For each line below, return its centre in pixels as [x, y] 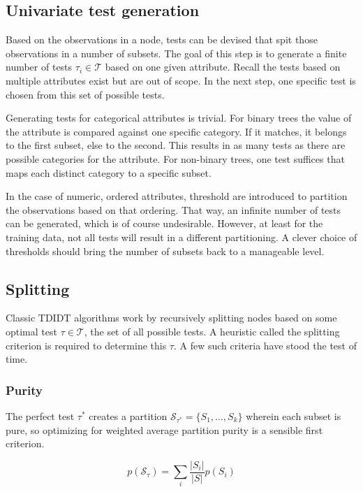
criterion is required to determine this [86, 345]
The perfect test [40, 415]
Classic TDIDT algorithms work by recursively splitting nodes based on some [171, 318]
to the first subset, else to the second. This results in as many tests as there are [176, 145]
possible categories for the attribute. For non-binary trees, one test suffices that [175, 158]
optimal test [31, 331]
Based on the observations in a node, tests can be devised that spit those [162, 39]
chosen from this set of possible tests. [85, 94]
